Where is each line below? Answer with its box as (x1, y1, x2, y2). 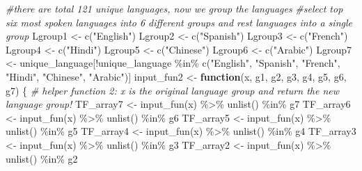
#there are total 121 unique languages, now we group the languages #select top (6, 1, 343, 15)
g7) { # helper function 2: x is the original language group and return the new (6, 83, 340, 97)
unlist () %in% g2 (6, 151, 78, 165)
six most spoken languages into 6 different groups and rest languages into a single (6, 15, 352, 29)
